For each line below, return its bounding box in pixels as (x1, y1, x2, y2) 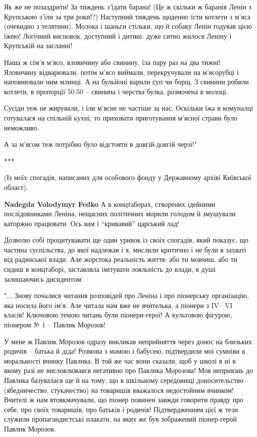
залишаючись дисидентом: (4, 273, 83, 284)
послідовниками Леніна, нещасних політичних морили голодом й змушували (4, 208, 236, 219)
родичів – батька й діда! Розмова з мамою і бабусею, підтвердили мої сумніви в (4, 346, 246, 356)
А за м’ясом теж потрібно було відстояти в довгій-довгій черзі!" (4, 139, 197, 149)
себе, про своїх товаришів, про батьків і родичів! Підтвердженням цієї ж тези (4, 404, 238, 414)
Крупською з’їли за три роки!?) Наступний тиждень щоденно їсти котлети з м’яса (4, 11, 251, 21)
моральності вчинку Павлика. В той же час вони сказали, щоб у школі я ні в (4, 355, 236, 366)
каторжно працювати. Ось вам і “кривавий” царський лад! (4, 218, 179, 228)
